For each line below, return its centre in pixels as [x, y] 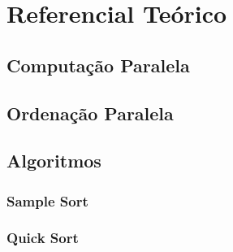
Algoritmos [54, 161]
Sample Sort [47, 200]
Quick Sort [43, 238]
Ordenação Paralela [90, 113]
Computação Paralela [98, 65]
